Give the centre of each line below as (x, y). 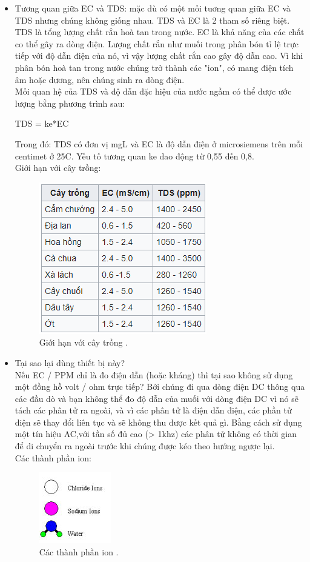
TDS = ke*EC (42, 123)
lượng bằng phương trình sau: (70, 103)
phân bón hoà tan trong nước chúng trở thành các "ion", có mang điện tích (154, 67)
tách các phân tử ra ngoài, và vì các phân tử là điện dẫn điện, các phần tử (153, 410)
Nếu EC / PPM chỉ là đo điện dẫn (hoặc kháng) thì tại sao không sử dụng (154, 374)
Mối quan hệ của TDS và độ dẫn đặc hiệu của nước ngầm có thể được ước (153, 91)
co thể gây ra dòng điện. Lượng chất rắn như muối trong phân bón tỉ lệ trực (157, 43)
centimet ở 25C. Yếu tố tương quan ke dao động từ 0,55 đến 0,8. (134, 156)
